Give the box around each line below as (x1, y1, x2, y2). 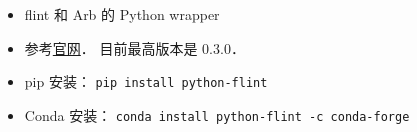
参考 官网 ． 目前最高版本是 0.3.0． (24, 37, 245, 58)
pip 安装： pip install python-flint (24, 71, 268, 92)
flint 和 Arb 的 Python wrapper (24, 4, 220, 24)
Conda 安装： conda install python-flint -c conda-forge (24, 104, 410, 125)
